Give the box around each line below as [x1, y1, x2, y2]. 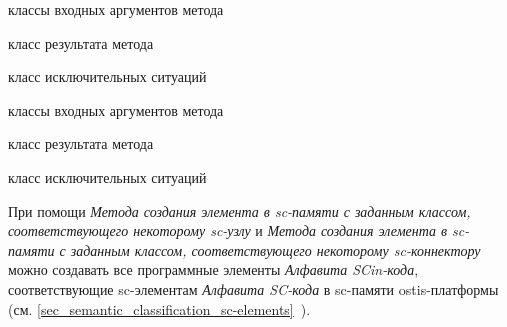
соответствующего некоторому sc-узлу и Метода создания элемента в [8, 220, 448, 241]
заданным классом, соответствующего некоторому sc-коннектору [70, 239, 481, 260]
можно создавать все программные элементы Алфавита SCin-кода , [8, 259, 419, 280]
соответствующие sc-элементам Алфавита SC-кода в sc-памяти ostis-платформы [8, 278, 499, 299]
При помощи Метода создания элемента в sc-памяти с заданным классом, [8, 200, 471, 221]
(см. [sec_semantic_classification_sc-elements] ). [8, 298, 311, 319]
